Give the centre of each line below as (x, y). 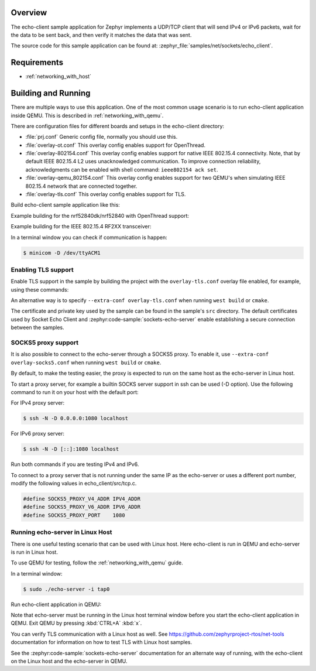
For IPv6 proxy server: (37, 434)
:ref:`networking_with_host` (59, 77)
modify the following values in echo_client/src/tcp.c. (74, 484)
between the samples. (37, 327)
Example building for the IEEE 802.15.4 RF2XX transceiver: (81, 227)
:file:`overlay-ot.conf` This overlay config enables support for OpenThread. (116, 145)
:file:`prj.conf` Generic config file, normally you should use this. (102, 137)
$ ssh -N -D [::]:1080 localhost (71, 449)
